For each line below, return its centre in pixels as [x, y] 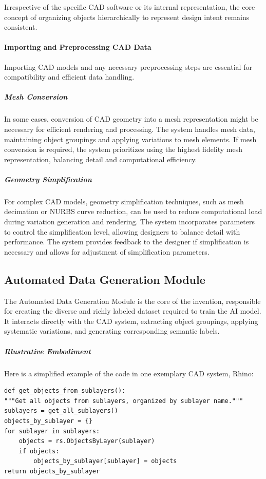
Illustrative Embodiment [47, 351]
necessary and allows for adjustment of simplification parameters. [107, 251]
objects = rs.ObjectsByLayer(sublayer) [87, 441]
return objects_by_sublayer [52, 471]
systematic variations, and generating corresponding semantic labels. [112, 331]
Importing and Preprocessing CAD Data [78, 47]
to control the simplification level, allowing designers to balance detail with [122, 231]
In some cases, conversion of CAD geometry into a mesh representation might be [131, 119]
